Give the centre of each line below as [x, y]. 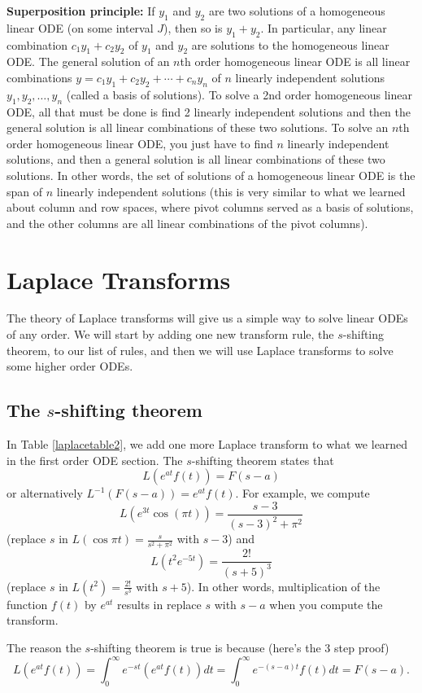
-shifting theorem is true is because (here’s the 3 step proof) [240, 647]
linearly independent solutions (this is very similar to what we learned [231, 191]
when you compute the [326, 604]
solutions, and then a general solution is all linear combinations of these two [196, 159]
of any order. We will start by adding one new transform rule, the [170, 334]
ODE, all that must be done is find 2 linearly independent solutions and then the [209, 111]
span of [25, 191]
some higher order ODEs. [70, 366]
